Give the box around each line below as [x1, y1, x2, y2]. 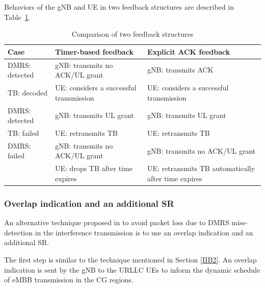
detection [4, 227, 33, 237]
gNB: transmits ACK [147, 64, 214, 75]
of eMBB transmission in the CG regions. [4, 274, 134, 285]
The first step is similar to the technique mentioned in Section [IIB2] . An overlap [4, 254, 257, 265]
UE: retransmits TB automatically [147, 163, 255, 174]
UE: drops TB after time [55, 163, 132, 174]
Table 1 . [4, 11, 31, 22]
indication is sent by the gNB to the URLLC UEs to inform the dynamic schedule [4, 264, 260, 275]
